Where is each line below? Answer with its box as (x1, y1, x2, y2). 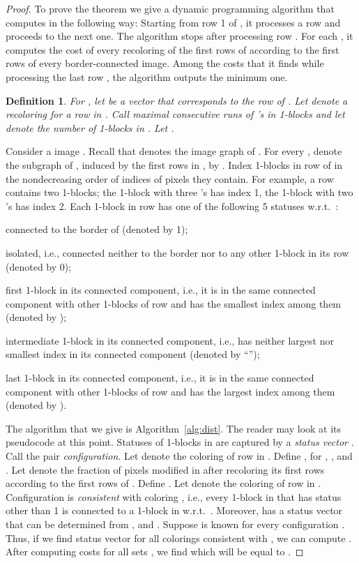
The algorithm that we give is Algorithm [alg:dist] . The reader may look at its (6, 421, 342, 435)
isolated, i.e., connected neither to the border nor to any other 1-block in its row (6, 245, 349, 260)
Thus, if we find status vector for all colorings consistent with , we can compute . (6, 530, 351, 545)
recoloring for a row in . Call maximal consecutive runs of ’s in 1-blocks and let (6, 107, 345, 121)
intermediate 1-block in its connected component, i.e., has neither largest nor (6, 333, 334, 347)
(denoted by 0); (6, 259, 72, 273)
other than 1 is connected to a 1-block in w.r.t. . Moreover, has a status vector (6, 503, 343, 518)
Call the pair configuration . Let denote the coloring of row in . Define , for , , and (6, 449, 353, 463)
